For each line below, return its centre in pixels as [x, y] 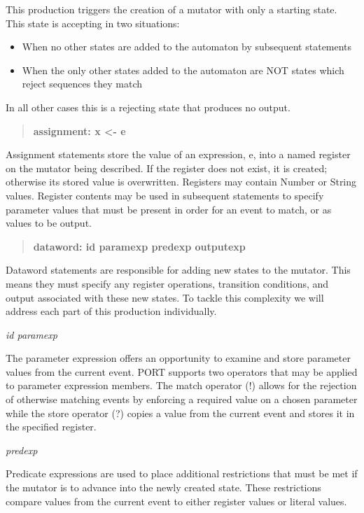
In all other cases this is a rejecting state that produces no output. [148, 107]
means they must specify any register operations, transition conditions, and [167, 283]
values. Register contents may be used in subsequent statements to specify [165, 195]
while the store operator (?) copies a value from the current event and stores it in [180, 413]
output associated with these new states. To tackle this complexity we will [165, 297]
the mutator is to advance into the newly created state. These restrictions [163, 487]
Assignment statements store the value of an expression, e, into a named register [178, 154]
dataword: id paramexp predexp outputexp [139, 246]
